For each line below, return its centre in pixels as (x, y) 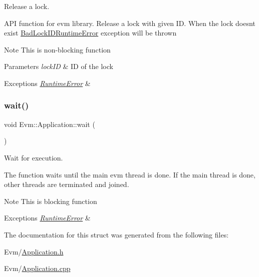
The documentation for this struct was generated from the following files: (116, 234)
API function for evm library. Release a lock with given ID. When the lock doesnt (130, 23)
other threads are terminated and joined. (67, 184)
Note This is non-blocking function (57, 49)
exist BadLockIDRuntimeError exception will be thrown (90, 33)
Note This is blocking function (51, 201)
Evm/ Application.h (34, 251)
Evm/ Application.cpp (37, 268)
